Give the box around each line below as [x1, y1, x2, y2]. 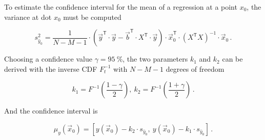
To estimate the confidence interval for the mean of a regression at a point [4, 2, 237, 12]
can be [222, 53, 243, 64]
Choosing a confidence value [4, 53, 92, 64]
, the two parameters [123, 53, 188, 64]
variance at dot [4, 11, 52, 22]
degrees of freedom [166, 63, 225, 74]
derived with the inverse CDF [4, 63, 97, 74]
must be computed [63, 11, 121, 22]
